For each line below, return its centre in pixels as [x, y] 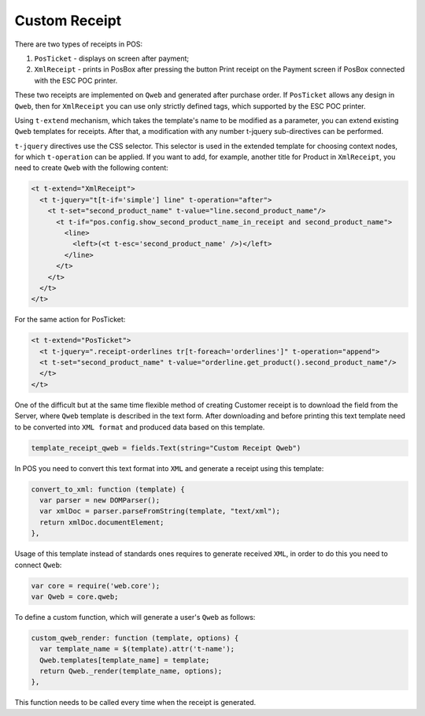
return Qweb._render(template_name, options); [131, 671]
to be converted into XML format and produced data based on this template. [140, 427]
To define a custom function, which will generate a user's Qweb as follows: [135, 617]
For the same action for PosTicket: [70, 320]
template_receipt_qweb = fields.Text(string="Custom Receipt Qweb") [166, 448]
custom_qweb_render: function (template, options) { [135, 638]
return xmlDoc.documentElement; [102, 522]
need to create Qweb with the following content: [91, 168]
